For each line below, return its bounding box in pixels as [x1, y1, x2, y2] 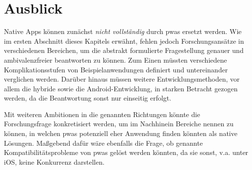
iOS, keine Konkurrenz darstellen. [4, 156, 105, 167]
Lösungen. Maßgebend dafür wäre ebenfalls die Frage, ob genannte [4, 137, 203, 148]
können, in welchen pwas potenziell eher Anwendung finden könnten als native [4, 128, 237, 138]
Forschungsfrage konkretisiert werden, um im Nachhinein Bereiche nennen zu [4, 119, 234, 129]
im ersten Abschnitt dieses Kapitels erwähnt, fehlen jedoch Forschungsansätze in [4, 35, 244, 46]
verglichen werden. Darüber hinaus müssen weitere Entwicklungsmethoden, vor [4, 74, 240, 84]
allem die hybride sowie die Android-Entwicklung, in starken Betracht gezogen [4, 83, 238, 93]
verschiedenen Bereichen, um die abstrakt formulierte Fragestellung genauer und [4, 45, 244, 55]
